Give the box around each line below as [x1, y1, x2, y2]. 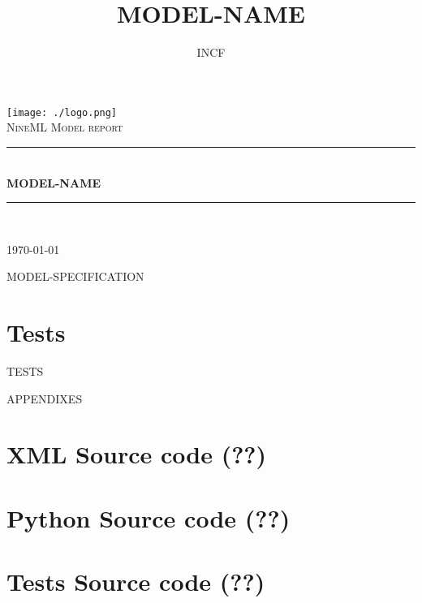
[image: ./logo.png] [6, 106, 118, 118]
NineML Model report [6, 118, 123, 136]
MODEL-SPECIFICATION [6, 268, 144, 285]
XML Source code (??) [6, 437, 267, 471]
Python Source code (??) [6, 501, 291, 534]
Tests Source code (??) [6, 565, 265, 598]
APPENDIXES [6, 390, 83, 407]
